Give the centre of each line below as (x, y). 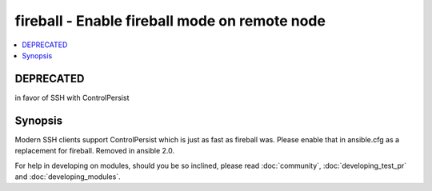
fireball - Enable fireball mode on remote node (170, 21)
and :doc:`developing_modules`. (68, 177)
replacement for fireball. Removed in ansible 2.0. (95, 151)
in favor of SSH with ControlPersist (72, 97)
